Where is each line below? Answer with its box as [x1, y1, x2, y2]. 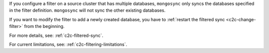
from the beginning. [24, 24, 65, 29]
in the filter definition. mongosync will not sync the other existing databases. [9, 7, 166, 13]
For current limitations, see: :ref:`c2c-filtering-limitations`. [9, 41, 128, 47]
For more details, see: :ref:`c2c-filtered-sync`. [9, 32, 104, 38]
